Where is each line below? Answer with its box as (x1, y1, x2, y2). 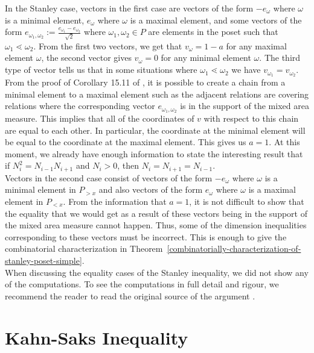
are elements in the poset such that (148, 25, 278, 38)
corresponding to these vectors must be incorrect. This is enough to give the (5, 230, 287, 243)
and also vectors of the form (98, 183, 203, 196)
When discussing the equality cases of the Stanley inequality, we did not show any (5, 266, 309, 278)
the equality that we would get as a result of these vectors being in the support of (5, 207, 307, 219)
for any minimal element (161, 51, 251, 64)
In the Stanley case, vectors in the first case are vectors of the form (5, 2, 254, 14)
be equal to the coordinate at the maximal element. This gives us (5, 136, 246, 148)
